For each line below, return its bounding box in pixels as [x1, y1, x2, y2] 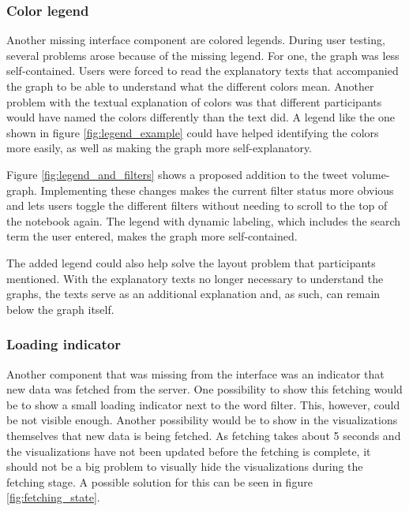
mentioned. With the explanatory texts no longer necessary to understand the [6, 270, 384, 286]
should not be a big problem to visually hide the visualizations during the [6, 458, 363, 475]
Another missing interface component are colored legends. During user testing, [6, 32, 385, 48]
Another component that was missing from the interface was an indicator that [6, 365, 385, 382]
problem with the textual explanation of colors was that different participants [6, 93, 382, 110]
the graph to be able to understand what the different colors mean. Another [6, 78, 374, 94]
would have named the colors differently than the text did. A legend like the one [6, 109, 396, 125]
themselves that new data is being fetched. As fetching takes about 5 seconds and [6, 427, 401, 443]
